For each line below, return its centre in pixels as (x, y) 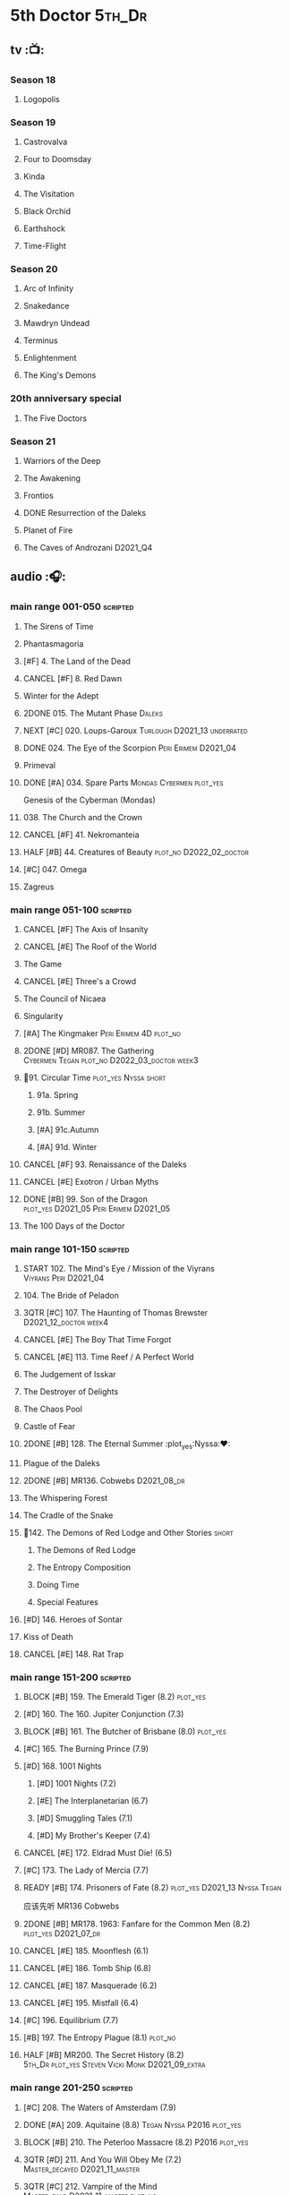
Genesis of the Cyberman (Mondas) (89, 800)
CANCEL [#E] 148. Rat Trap (73, 1654)
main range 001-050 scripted (72, 607)
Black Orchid (47, 211)
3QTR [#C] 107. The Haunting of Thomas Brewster (115, 1313)
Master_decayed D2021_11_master (81, 2169)
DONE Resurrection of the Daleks (85, 513)
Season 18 (33, 80)
